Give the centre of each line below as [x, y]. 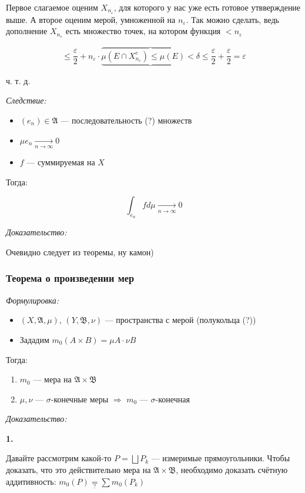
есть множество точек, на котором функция [143, 31]
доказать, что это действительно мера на [78, 470]
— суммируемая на [61, 161]
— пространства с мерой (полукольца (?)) [180, 320]
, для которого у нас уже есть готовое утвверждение [207, 7]
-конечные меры [80, 399]
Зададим [34, 339]
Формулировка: [33, 300]
